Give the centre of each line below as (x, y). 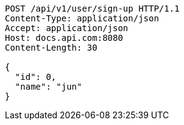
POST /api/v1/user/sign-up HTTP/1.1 (92, 9)
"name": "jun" (48, 87)
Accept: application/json (67, 28)
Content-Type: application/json (82, 18)
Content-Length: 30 (51, 48)
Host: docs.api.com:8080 (64, 38)
